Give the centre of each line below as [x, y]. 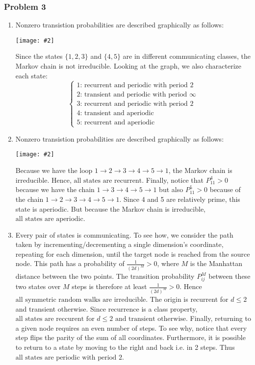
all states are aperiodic [49, 219]
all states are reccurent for [55, 319]
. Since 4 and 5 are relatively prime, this [180, 199]
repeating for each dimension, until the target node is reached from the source [133, 254]
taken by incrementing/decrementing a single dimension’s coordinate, [119, 244]
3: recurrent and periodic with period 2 [135, 104]
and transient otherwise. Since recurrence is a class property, [106, 308]
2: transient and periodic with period [132, 94]
